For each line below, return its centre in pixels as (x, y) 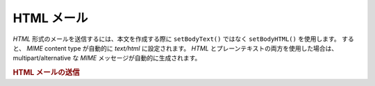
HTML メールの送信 (46, 73)
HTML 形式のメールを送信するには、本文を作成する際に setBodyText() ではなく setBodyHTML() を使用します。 (176, 39)
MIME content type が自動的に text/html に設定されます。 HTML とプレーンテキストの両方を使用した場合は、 (182, 48)
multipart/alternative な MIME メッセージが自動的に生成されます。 (107, 58)
